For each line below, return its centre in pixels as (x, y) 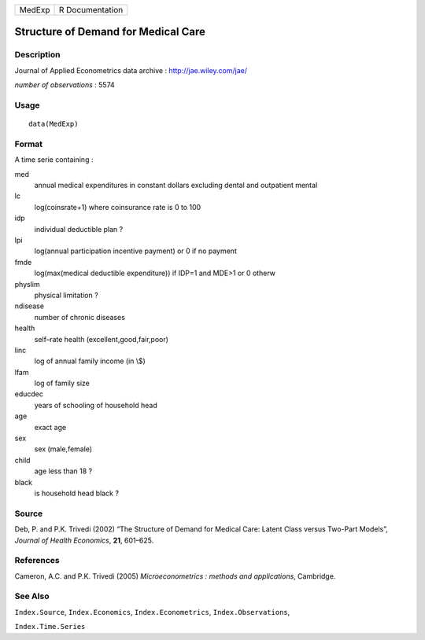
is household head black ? (77, 493)
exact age (50, 427)
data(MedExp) (54, 124)
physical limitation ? (66, 295)
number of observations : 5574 (65, 85)
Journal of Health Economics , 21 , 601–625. (84, 540)
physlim (27, 284)
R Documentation (91, 10)
